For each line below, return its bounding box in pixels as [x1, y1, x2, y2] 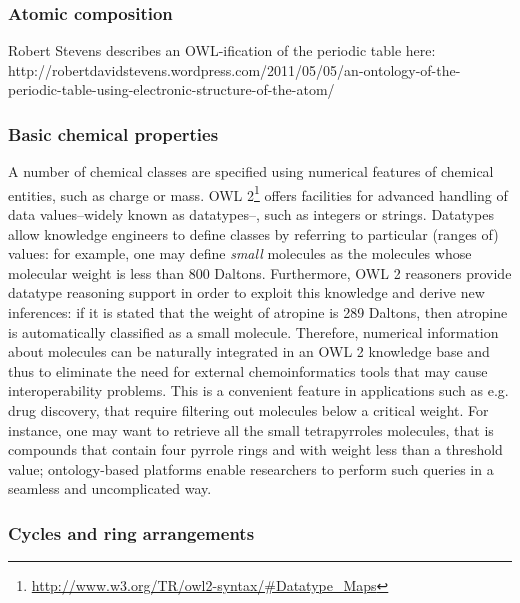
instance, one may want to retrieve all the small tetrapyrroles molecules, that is [8, 419, 494, 440]
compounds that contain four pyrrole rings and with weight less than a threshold [8, 439, 503, 460]
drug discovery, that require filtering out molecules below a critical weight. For [8, 400, 489, 420]
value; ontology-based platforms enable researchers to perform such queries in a [8, 458, 494, 479]
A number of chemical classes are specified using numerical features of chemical [8, 161, 494, 182]
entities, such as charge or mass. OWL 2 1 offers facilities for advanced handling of [8, 181, 508, 205]
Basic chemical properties [8, 121, 219, 146]
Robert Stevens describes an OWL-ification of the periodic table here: [8, 40, 436, 61]
